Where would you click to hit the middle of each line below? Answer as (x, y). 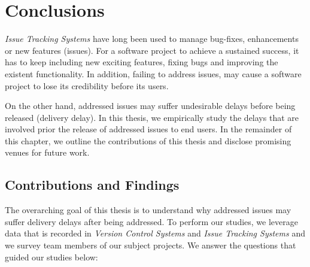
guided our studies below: (51, 257)
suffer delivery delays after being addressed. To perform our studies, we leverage (151, 221)
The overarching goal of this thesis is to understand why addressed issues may (148, 210)
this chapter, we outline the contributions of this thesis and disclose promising (148, 140)
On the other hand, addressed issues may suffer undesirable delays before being (150, 106)
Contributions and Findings (92, 185)
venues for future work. (47, 152)
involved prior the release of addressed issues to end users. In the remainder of (148, 129)
